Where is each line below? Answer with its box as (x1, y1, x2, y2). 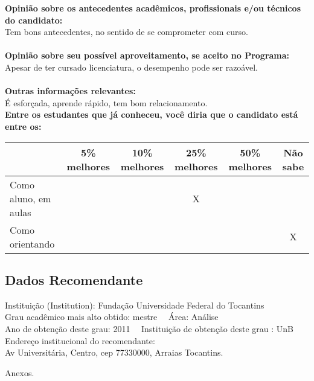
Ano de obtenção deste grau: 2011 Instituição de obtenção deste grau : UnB (5, 322, 294, 335)
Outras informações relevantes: (5, 85, 136, 97)
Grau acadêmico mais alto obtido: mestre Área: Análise (5, 310, 219, 323)
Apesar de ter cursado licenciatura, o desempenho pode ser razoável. (5, 60, 258, 73)
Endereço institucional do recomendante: (5, 334, 155, 347)
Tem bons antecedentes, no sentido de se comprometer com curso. (5, 25, 248, 38)
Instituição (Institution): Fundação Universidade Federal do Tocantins (5, 298, 264, 311)
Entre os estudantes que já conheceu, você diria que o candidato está (5, 108, 298, 121)
